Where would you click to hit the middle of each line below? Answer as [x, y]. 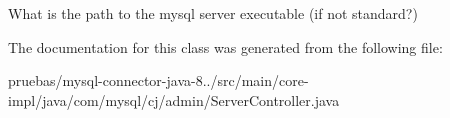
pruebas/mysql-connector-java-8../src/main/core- [158, 80]
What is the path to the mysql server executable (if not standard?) [213, 13]
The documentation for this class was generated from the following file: [225, 46]
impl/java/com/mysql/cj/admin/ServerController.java [174, 99]
